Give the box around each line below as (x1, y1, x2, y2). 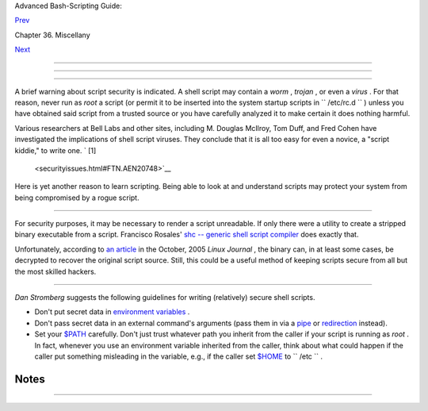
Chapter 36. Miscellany (14, 30, 90, 40)
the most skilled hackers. (14, 267, 97, 276)
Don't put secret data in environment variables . (34, 307, 190, 317)
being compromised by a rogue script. (14, 193, 139, 202)
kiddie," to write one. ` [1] (14, 145, 97, 155)
